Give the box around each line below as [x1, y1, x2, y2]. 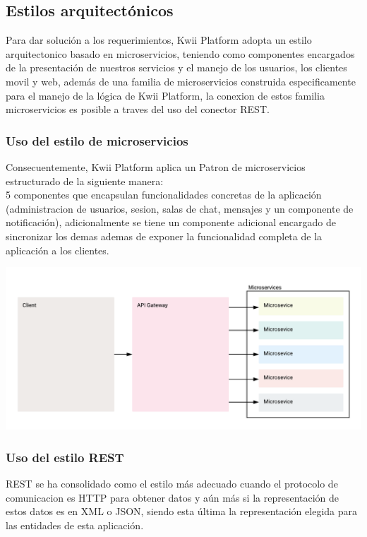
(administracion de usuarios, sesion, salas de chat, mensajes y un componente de [6, 201, 354, 216]
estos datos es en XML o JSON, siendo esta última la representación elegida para [6, 504, 357, 519]
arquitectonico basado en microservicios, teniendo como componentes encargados [6, 46, 355, 61]
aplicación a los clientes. [6, 242, 109, 257]
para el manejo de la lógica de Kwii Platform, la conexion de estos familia [6, 88, 325, 102]
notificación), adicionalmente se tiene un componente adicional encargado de [6, 215, 336, 230]
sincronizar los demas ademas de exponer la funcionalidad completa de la [6, 228, 323, 243]
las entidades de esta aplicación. [6, 518, 144, 533]
